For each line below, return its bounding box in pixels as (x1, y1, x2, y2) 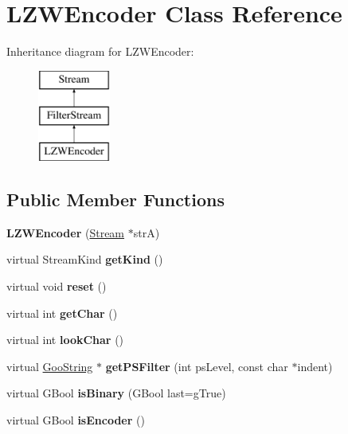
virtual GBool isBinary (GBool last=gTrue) (6, 385, 226, 401)
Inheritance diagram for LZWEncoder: (6, 43, 194, 60)
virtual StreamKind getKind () (6, 251, 163, 268)
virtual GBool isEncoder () (6, 412, 145, 428)
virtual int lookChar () (6, 331, 124, 348)
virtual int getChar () (6, 304, 118, 321)
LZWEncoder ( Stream (6, 224, 125, 240)
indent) (297, 358, 333, 374)
